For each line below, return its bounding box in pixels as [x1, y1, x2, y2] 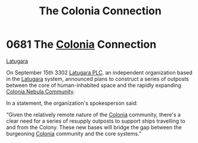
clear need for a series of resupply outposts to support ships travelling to [6, 117, 186, 125]
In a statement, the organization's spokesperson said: [6, 100, 138, 107]
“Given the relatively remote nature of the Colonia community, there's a [6, 111, 181, 118]
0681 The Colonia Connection [6, 38, 157, 51]
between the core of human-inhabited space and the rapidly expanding [6, 82, 182, 89]
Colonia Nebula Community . [6, 88, 75, 95]
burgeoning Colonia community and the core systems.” [6, 130, 142, 137]
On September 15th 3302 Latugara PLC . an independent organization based [6, 69, 193, 76]
